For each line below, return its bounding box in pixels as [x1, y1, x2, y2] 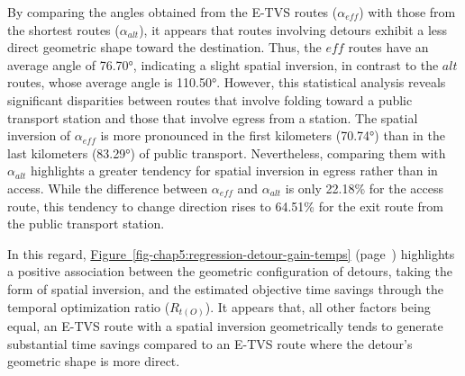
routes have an [348, 38, 429, 57]
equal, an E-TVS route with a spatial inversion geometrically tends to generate [7, 317, 443, 336]
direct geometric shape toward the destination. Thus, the [7, 38, 322, 57]
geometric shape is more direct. [7, 352, 180, 371]
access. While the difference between [7, 178, 208, 197]
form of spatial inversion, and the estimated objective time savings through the [7, 279, 443, 298]
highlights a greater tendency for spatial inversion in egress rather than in [31, 161, 438, 180]
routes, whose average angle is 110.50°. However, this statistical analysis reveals [7, 73, 446, 92]
